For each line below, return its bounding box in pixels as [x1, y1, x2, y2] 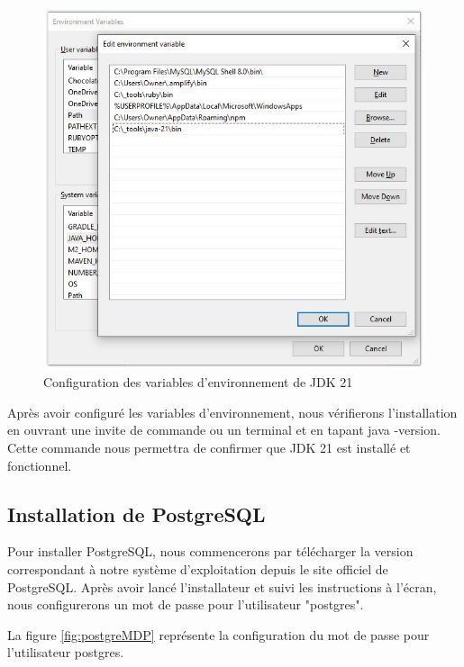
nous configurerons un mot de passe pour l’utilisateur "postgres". [7, 595, 364, 614]
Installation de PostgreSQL [7, 500, 266, 527]
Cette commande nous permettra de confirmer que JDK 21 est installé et [7, 437, 411, 456]
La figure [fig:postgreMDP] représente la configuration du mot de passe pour [7, 625, 430, 644]
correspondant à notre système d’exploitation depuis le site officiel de [7, 559, 388, 578]
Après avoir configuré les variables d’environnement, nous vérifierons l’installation [7, 402, 458, 421]
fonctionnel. [7, 455, 72, 474]
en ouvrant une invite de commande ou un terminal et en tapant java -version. [7, 420, 441, 439]
